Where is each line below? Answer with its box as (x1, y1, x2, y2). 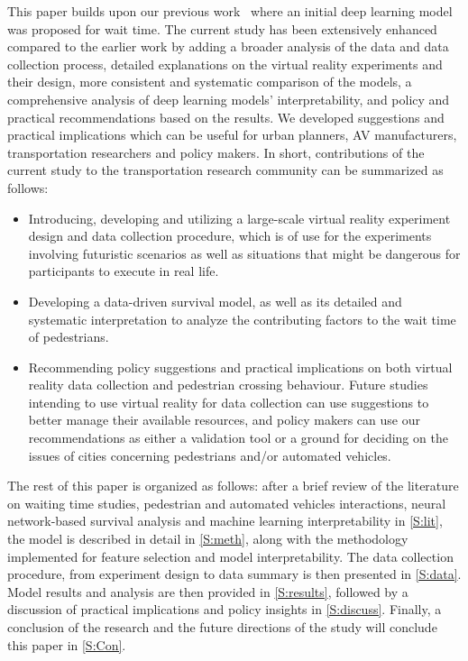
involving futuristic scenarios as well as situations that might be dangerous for (28, 243, 461, 262)
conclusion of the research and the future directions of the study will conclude (7, 618, 437, 636)
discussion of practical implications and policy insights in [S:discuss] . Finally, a (7, 600, 442, 619)
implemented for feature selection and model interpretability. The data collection (7, 546, 454, 565)
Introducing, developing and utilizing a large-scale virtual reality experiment (28, 208, 451, 227)
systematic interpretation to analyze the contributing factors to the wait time (28, 309, 456, 328)
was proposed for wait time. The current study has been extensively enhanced (7, 19, 437, 38)
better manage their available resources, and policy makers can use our (28, 410, 420, 429)
